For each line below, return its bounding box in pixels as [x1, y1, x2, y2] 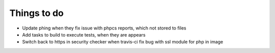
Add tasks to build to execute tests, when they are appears [22, 31, 146, 37]
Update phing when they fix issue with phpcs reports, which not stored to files [22, 25, 186, 31]
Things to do [9, 7, 64, 18]
